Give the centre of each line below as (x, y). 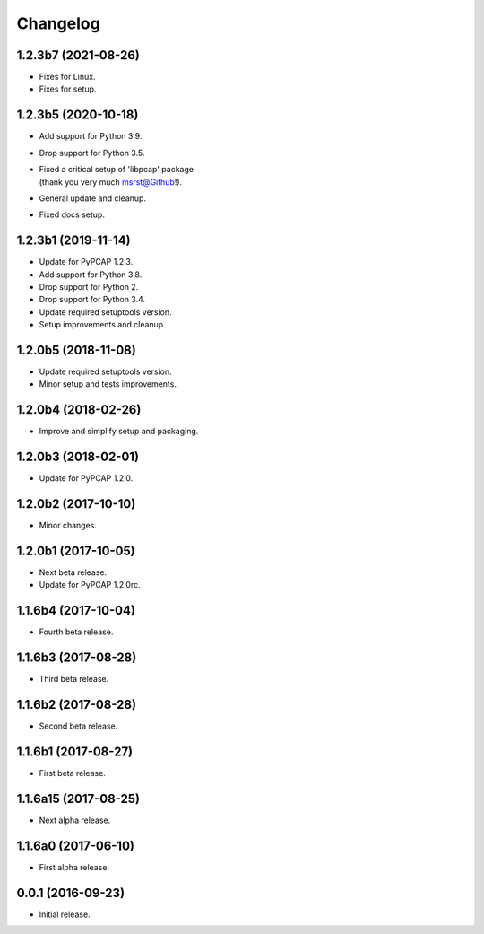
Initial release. (65, 914)
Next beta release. (73, 572)
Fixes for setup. (68, 89)
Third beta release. (74, 679)
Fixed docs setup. (72, 214)
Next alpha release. (75, 820)
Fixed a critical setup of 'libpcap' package (117, 170)
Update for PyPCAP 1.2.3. (86, 262)
